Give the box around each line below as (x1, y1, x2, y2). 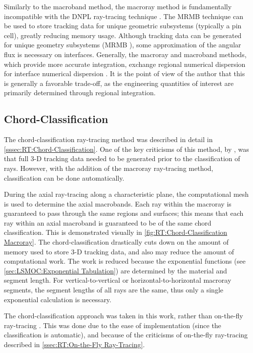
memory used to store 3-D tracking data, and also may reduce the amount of (4, 246, 234, 256)
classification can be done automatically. (4, 172, 125, 183)
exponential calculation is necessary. (4, 294, 111, 304)
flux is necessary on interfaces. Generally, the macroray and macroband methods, (4, 49, 247, 59)
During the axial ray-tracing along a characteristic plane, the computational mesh (4, 189, 249, 199)
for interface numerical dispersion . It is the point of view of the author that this (4, 68, 245, 79)
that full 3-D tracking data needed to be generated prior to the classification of (4, 153, 240, 164)
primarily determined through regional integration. (4, 87, 156, 98)
